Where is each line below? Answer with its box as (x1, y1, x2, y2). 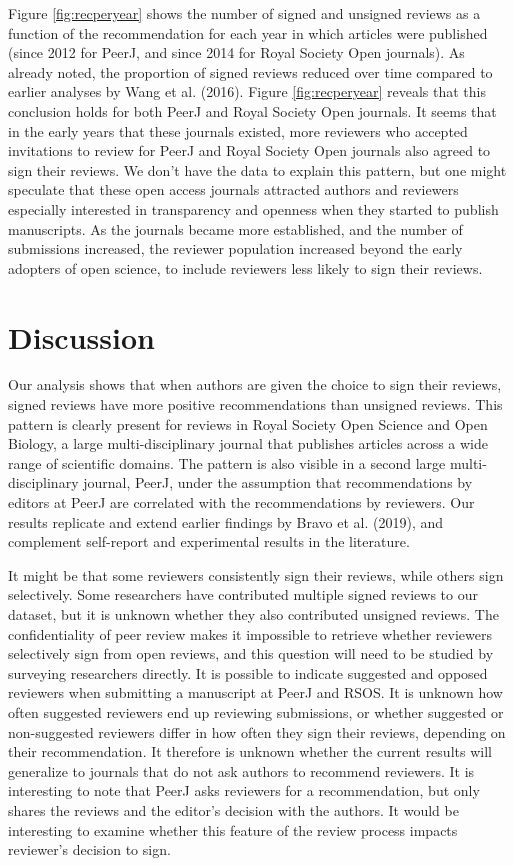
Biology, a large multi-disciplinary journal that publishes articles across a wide (8, 433, 488, 454)
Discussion (8, 316, 155, 357)
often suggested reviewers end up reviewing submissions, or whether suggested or (8, 701, 504, 722)
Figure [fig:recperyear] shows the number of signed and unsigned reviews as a (8, 3, 481, 23)
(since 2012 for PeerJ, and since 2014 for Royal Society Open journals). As (8, 42, 465, 63)
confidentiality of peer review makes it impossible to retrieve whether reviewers (8, 623, 492, 644)
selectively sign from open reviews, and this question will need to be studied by (8, 643, 494, 664)
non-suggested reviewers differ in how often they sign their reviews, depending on (8, 721, 506, 742)
